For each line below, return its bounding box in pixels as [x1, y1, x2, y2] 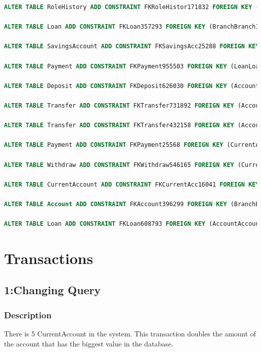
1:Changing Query [4, 282, 101, 298]
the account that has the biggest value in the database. [4, 338, 173, 348]
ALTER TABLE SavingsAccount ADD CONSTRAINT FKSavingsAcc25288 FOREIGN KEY [4, 43, 259, 50]
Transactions [4, 247, 93, 268]
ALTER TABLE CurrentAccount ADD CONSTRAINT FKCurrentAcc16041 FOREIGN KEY [4, 181, 259, 188]
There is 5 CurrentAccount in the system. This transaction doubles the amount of [4, 328, 256, 339]
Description [4, 308, 52, 321]
